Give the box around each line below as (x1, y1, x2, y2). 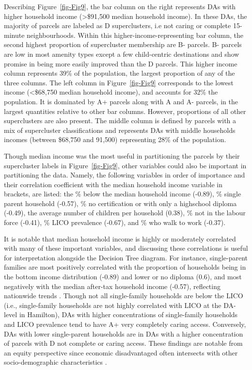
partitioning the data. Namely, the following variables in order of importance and (4, 170, 245, 180)
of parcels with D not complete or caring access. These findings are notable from (4, 338, 243, 348)
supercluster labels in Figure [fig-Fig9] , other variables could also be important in (4, 160, 247, 170)
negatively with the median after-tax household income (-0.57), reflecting (4, 281, 220, 291)
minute (4, 30, 25, 40)
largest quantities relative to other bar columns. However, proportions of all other (4, 106, 246, 116)
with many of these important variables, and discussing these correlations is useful (4, 243, 248, 253)
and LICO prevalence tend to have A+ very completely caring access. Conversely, (4, 319, 246, 329)
